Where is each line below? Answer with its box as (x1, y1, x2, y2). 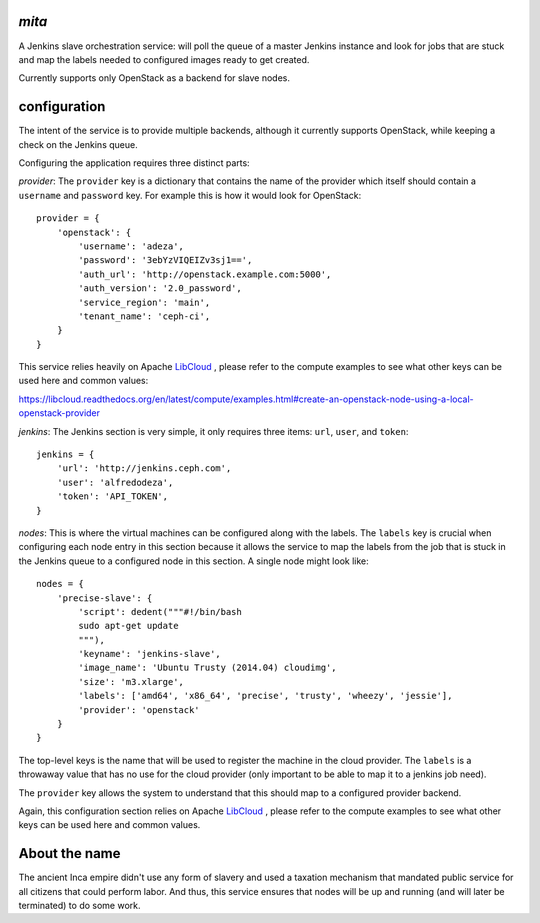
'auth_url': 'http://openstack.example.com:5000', (78, 268, 332, 280)
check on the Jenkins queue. (18, 138, 139, 150)
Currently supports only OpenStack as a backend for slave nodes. (18, 72, 290, 84)
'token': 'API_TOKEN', (56, 491, 169, 502)
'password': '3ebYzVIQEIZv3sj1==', (78, 255, 253, 266)
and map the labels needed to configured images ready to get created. (18, 53, 310, 65)
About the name (18, 845, 121, 862)
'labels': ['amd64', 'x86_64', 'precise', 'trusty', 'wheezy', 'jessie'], (78, 690, 453, 702)
